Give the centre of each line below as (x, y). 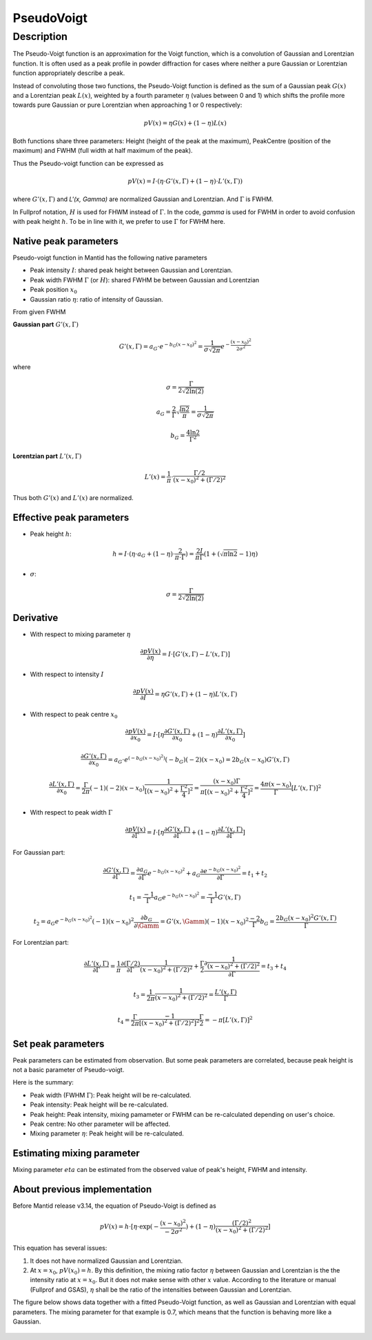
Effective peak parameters (71, 517)
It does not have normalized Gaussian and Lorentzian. (106, 1261)
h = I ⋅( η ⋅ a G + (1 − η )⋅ (144, 554)
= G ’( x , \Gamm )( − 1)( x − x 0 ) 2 (204, 921)
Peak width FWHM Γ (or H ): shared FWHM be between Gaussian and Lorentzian (145, 280)
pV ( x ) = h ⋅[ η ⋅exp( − (129, 1227)
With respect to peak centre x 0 (74, 715)
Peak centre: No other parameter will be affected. (100, 1124)
